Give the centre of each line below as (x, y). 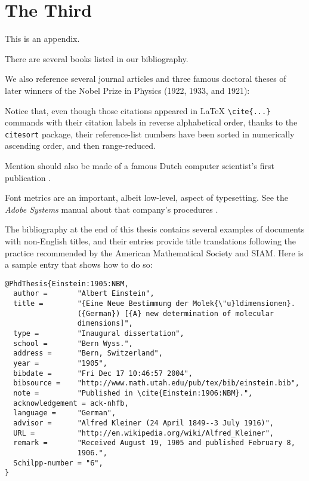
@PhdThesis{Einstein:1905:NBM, (67, 284)
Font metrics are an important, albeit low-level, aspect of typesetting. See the (146, 197)
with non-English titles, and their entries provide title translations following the (151, 241)
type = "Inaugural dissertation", (99, 334)
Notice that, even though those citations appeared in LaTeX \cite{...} (138, 110)
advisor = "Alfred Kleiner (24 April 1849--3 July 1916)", (144, 423)
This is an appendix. (42, 39)
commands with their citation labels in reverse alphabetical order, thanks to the (151, 122)
